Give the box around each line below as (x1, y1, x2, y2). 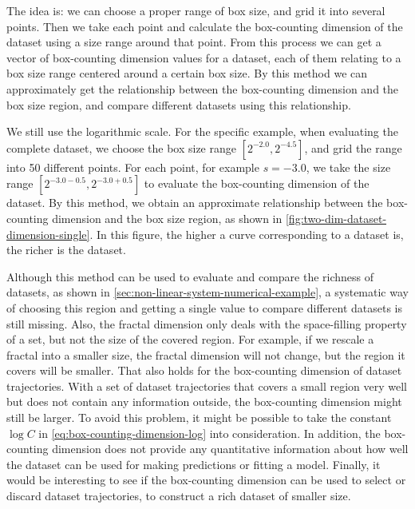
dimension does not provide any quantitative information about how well (52, 440, 409, 457)
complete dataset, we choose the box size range (6, 139, 236, 156)
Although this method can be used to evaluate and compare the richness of (6, 268, 374, 284)
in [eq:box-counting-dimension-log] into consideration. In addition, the (38, 424, 381, 441)
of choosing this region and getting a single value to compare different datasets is (6, 299, 402, 316)
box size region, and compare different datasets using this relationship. (6, 96, 351, 113)
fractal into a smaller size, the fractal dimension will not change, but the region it (6, 346, 405, 363)
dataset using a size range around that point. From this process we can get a (6, 34, 381, 50)
